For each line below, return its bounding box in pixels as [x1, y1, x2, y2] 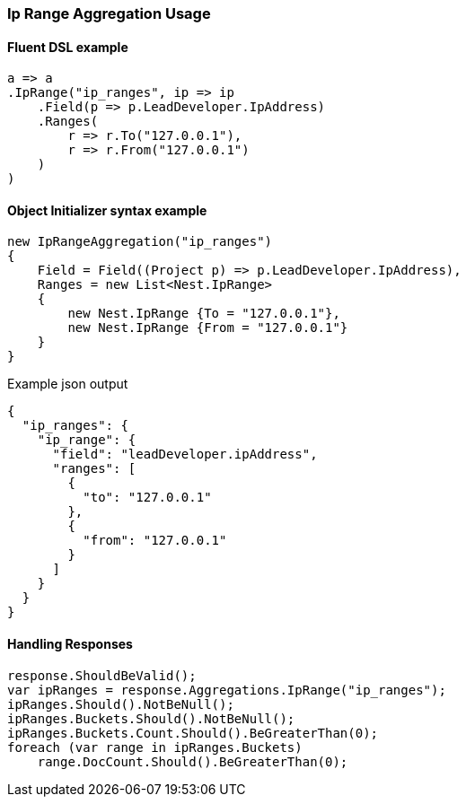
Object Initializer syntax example [7, 202, 207, 218]
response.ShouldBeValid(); [7, 668, 197, 683]
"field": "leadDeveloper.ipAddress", [52, 447, 318, 462]
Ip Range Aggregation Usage [7, 4, 211, 22]
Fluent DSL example [7, 39, 128, 55]
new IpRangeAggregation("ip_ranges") [7, 234, 273, 249]
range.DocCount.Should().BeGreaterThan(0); [37, 754, 348, 769]
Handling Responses [7, 636, 133, 652]
